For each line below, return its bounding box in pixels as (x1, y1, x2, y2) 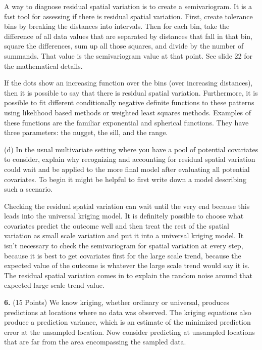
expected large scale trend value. (4, 280, 104, 290)
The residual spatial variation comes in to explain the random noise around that (4, 270, 253, 280)
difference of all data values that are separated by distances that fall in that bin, (4, 30, 252, 41)
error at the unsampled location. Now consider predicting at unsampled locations (4, 326, 255, 337)
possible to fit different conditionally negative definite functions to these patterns (4, 97, 254, 108)
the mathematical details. (4, 60, 83, 71)
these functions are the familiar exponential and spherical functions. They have (4, 117, 249, 127)
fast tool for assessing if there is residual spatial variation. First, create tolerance (4, 11, 253, 21)
